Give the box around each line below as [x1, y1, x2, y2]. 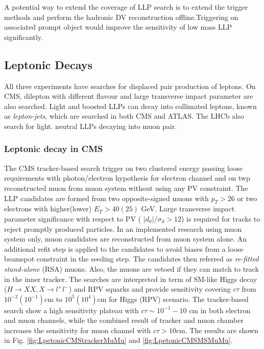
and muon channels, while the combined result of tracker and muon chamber [4, 315, 244, 325]
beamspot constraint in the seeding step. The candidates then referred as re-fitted [4, 253, 259, 264]
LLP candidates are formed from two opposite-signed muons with [4, 192, 209, 203]
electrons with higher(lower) [4, 203, 92, 214]
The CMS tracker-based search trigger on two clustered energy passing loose [4, 162, 243, 173]
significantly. [4, 31, 43, 42]
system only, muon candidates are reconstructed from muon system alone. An [4, 233, 247, 244]
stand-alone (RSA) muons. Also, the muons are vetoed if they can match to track [4, 263, 259, 274]
